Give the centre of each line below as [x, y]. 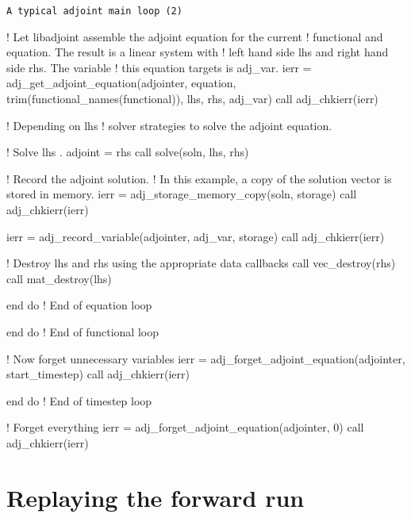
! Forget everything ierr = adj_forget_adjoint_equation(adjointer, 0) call [185, 427]
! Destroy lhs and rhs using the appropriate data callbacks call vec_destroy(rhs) [201, 263]
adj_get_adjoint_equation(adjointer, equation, [121, 83]
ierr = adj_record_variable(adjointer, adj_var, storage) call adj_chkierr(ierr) [196, 236]
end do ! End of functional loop [83, 331]
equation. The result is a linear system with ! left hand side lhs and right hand [198, 52]
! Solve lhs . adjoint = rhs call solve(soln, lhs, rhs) [128, 152]
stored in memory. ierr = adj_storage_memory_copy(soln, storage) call [182, 194]
